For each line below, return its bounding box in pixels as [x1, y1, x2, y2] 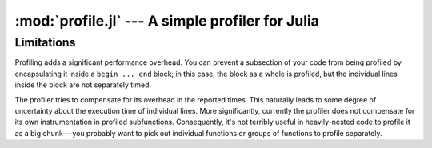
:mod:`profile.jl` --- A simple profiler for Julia [14, 12, 320, 30]
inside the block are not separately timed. [14, 80, 152, 90]
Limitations [14, 35, 76, 50]
